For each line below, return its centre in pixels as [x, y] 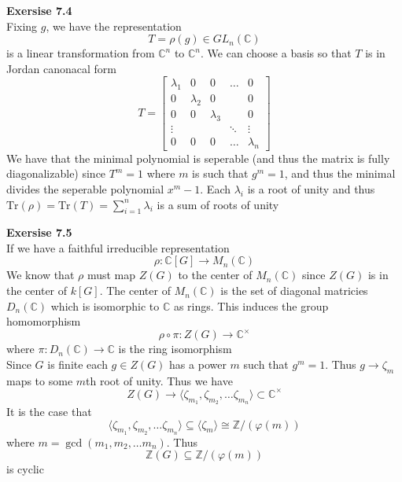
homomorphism [44, 321]
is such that [220, 173]
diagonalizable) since [56, 173]
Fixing [22, 26]
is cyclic [25, 469]
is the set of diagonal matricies [294, 291]
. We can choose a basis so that [276, 53]
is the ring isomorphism [175, 349]
